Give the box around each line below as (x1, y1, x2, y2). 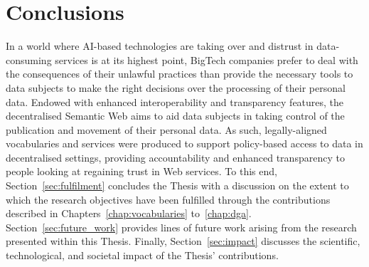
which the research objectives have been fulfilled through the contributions (6, 192, 331, 206)
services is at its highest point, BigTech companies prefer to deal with (55, 52, 358, 67)
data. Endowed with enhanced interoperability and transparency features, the (6, 94, 344, 109)
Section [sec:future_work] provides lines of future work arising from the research (6, 219, 357, 234)
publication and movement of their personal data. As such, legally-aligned (6, 122, 327, 137)
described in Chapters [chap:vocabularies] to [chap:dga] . (6, 206, 252, 221)
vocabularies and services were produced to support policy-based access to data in (6, 136, 363, 151)
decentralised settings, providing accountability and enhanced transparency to (6, 150, 345, 164)
